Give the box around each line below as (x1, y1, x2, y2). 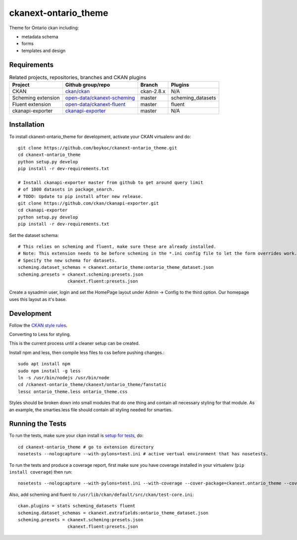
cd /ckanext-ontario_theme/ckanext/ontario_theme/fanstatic (18, 382, 167, 388)
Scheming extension (12, 95, 60, 101)
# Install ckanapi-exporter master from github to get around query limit (18, 180, 203, 185)
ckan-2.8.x (140, 88, 166, 95)
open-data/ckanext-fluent (65, 101, 126, 107)
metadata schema (21, 34, 58, 40)
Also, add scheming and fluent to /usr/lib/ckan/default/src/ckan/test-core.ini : (9, 491, 194, 497)
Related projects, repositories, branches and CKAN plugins (9, 74, 147, 81)
